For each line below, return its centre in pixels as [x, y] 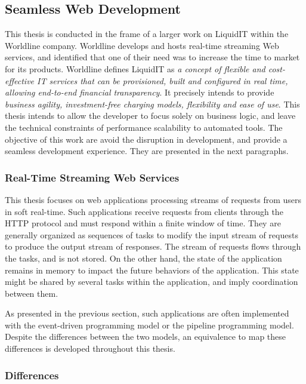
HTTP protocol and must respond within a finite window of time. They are [143, 223]
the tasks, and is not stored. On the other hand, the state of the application [143, 258]
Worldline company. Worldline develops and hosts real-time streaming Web [142, 45]
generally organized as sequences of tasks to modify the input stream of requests [152, 234]
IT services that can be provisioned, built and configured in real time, [163, 80]
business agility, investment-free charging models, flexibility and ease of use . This [152, 104]
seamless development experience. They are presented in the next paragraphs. [147, 151]
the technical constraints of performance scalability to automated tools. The [144, 127]
